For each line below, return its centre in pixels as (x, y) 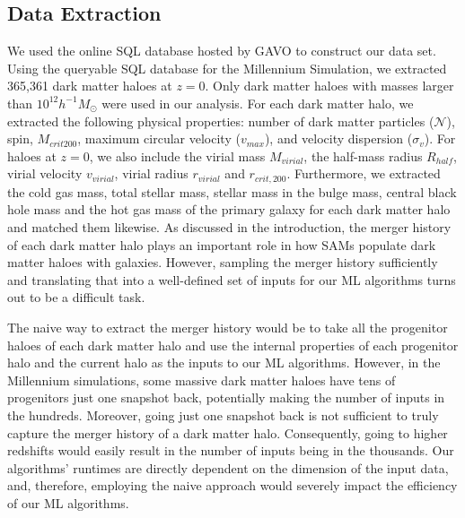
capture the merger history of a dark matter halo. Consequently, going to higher (228, 432)
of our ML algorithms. (68, 502)
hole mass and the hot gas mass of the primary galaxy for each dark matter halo (229, 209)
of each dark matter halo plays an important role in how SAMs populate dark (222, 244)
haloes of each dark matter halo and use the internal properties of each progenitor (233, 345)
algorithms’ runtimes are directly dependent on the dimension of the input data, (228, 467)
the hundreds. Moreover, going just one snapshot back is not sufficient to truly (223, 414)
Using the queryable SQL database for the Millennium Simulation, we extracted (227, 68)
